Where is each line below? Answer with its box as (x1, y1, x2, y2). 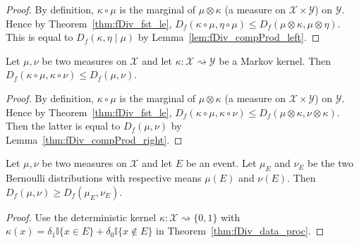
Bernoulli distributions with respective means (6, 170, 202, 185)
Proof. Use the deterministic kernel (6, 209, 157, 224)
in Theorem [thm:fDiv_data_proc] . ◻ (156, 223, 324, 238)
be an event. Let (185, 156, 257, 170)
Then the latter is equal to (6, 118, 121, 133)
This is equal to (6, 30, 73, 44)
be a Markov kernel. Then (219, 53, 331, 68)
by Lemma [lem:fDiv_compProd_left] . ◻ (138, 30, 320, 44)
